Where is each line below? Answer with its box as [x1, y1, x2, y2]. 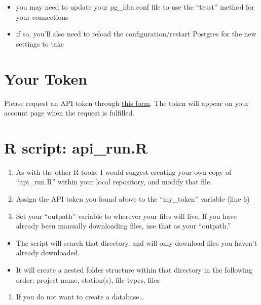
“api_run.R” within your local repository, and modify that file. [16, 176, 212, 187]
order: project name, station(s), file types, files [16, 274, 160, 285]
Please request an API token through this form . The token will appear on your [4, 97, 249, 108]
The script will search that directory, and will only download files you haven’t [16, 237, 257, 248]
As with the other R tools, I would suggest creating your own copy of [16, 166, 232, 177]
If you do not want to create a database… [16, 291, 144, 302]
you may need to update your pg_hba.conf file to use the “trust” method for [16, 2, 254, 12]
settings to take [16, 38, 64, 49]
